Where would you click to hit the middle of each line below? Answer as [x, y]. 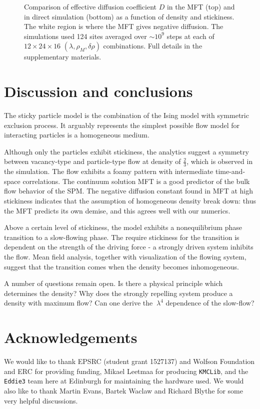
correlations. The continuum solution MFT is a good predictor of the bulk [136, 181]
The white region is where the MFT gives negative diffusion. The [124, 26]
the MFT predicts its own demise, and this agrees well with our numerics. [117, 210]
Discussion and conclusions [98, 91]
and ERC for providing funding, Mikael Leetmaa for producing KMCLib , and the [126, 371]
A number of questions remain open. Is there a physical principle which [113, 283]
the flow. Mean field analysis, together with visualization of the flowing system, [125, 257]
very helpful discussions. [41, 400]
